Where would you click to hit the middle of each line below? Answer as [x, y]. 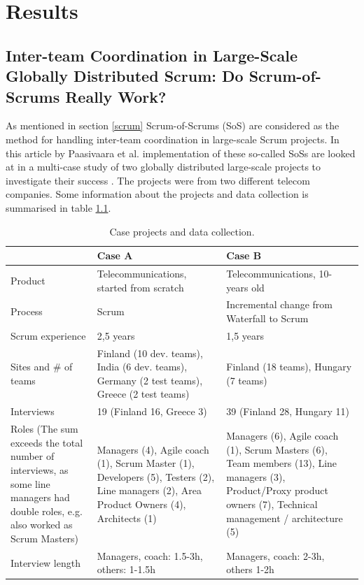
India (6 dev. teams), [142, 367]
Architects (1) [127, 518]
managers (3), [256, 476]
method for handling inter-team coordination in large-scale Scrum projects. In [173, 139]
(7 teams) [247, 380]
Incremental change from [279, 304]
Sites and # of [42, 367]
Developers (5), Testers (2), [156, 476]
